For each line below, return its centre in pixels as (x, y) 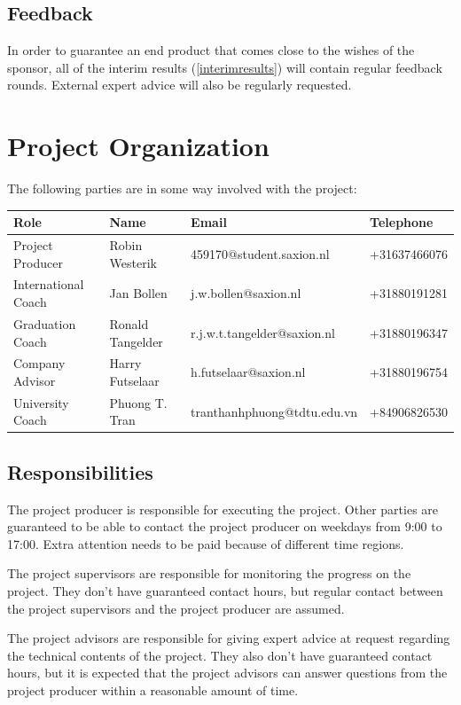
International (49, 284)
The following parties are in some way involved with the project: (182, 188)
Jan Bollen (138, 293)
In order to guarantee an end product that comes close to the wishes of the (211, 50)
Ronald (129, 323)
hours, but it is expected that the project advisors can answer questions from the (227, 673)
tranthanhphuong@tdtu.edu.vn (274, 411)
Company (39, 363)
